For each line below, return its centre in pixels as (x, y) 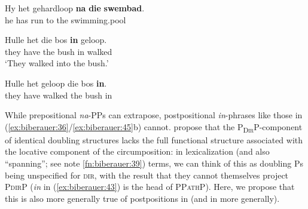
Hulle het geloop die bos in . (56, 83)
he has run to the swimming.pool (65, 19)
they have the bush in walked (59, 51)
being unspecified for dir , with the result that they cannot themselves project (147, 175)
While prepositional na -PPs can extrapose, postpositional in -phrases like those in (154, 115)
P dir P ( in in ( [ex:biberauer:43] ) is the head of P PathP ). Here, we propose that (150, 187)
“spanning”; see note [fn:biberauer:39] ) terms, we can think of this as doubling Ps (154, 163)
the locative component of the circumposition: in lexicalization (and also (137, 151)
